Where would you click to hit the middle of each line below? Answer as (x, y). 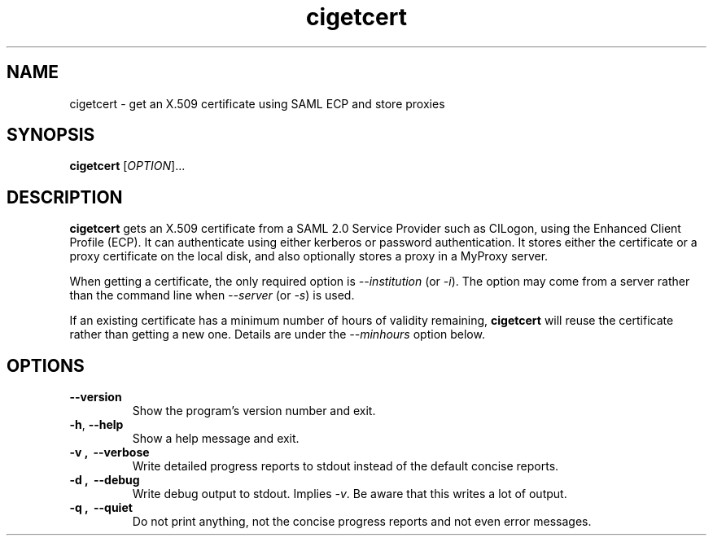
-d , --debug (105, 480)
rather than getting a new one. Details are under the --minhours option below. (277, 334)
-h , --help (96, 425)
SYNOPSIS (51, 135)
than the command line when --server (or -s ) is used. (212, 295)
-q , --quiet (101, 508)
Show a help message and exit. (216, 439)
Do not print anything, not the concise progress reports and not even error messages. (362, 522)
